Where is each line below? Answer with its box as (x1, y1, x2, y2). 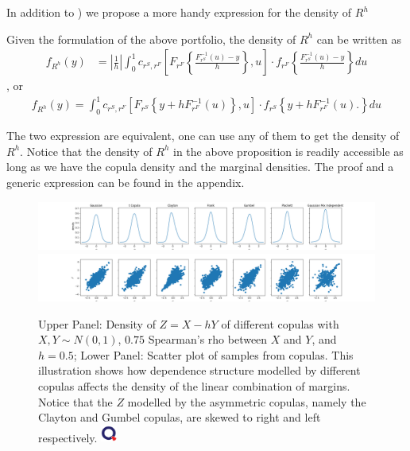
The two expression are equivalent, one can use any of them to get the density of (6, 127, 400, 144)
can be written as (316, 30, 401, 47)
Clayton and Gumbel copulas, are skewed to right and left (38, 409, 321, 426)
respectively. (38, 429, 98, 445)
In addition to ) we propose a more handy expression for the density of (6, 4, 352, 20)
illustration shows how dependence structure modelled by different (38, 362, 361, 379)
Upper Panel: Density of (38, 315, 156, 332)
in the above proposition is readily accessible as (173, 142, 404, 159)
